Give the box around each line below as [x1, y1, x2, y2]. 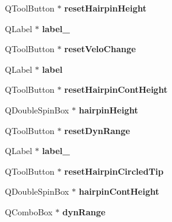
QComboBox [5, 205, 53, 218]
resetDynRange [64, 124, 130, 136]
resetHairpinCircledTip [64, 164, 164, 177]
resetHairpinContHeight [64, 83, 168, 96]
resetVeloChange [64, 42, 136, 55]
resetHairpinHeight [64, 2, 146, 14]
